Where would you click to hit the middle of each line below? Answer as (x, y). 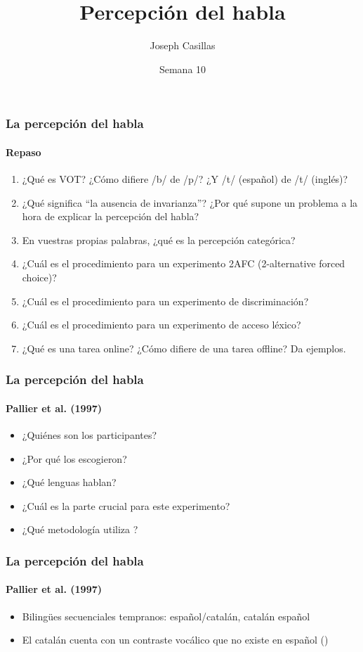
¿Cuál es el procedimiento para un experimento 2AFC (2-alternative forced (184, 263)
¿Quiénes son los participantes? (90, 435)
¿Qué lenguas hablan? (69, 482)
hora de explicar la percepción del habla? (111, 216)
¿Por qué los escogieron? (74, 458)
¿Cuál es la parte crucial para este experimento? (126, 505)
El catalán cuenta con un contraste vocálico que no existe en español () (175, 640)
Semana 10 (183, 69)
